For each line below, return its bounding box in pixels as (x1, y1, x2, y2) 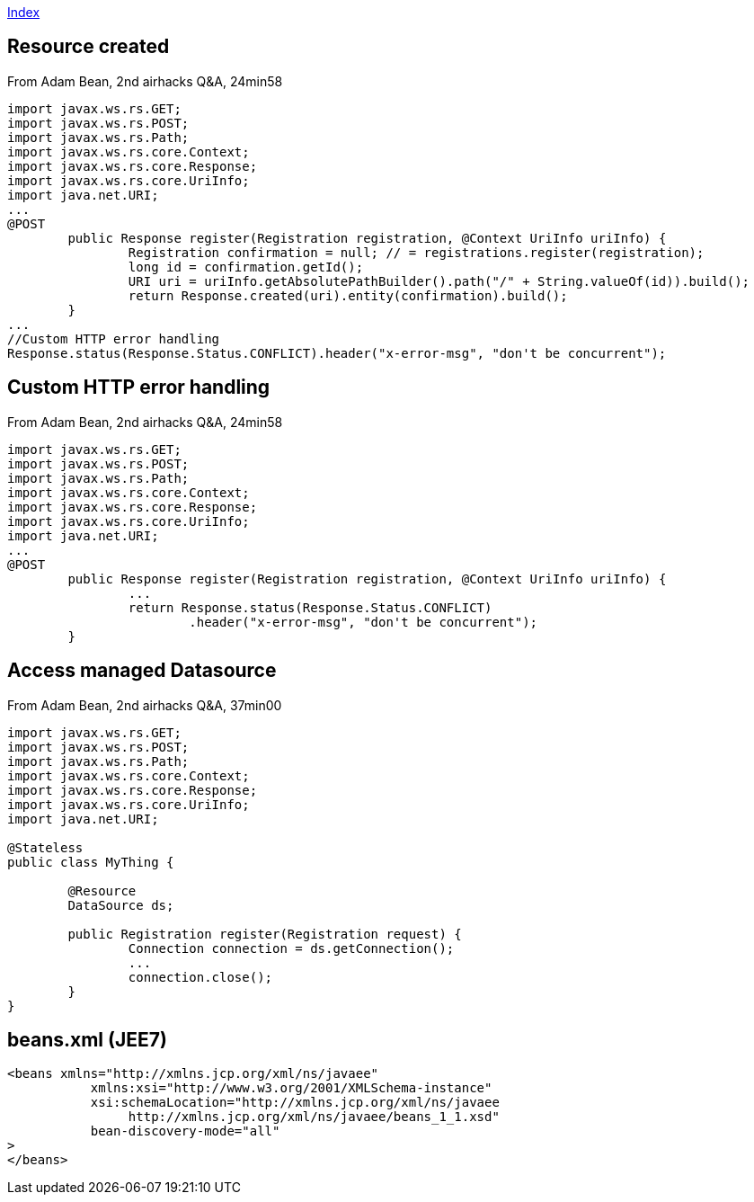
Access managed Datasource (7, 659, 277, 682)
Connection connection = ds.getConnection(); (128, 940, 455, 956)
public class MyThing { (7, 854, 174, 869)
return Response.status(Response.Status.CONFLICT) (128, 600, 492, 615)
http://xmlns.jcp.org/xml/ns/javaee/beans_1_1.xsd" (128, 1109, 500, 1125)
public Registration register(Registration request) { (67, 926, 462, 941)
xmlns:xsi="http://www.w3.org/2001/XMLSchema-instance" (90, 1081, 492, 1096)
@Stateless (7, 840, 84, 855)
